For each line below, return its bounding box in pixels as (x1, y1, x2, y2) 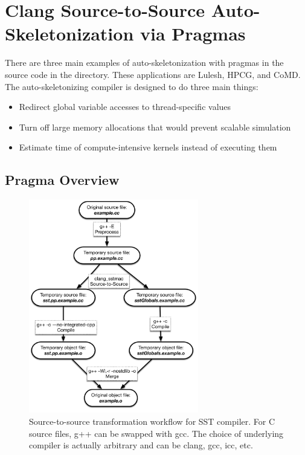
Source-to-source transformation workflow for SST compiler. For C (29, 415, 275, 427)
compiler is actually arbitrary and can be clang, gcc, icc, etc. (29, 439, 253, 451)
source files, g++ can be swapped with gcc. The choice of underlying (29, 427, 284, 439)
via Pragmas (140, 21, 246, 46)
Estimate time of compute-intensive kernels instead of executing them (19, 141, 277, 153)
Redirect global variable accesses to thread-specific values (19, 100, 231, 113)
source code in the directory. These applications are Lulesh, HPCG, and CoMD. (5, 68, 301, 80)
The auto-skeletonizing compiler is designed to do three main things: (5, 80, 258, 92)
